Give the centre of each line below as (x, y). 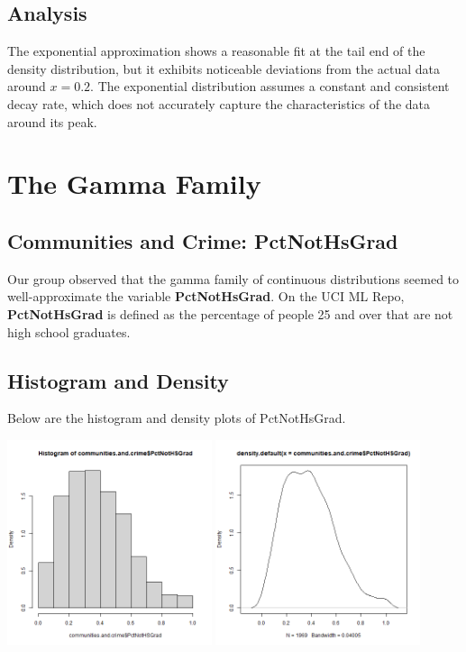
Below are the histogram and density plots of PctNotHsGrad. (177, 418)
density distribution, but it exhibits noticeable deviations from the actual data (224, 68)
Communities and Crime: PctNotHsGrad (203, 240)
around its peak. (52, 121)
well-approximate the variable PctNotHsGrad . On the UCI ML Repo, (206, 296)
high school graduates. (69, 331)
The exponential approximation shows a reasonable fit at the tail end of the (216, 51)
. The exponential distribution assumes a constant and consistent (270, 86)
